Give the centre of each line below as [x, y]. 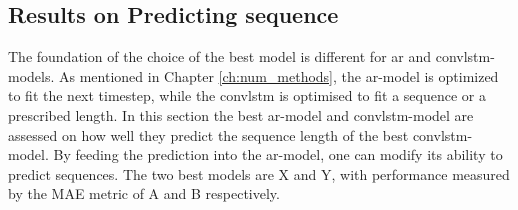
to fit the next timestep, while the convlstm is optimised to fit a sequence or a [247, 95]
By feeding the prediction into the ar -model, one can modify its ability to [278, 154]
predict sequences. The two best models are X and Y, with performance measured [259, 173]
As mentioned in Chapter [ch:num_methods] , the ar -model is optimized [279, 75]
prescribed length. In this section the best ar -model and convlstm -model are [241, 114]
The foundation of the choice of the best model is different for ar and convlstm [249, 56]
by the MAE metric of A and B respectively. [144, 193]
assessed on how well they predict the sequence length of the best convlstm [238, 134]
